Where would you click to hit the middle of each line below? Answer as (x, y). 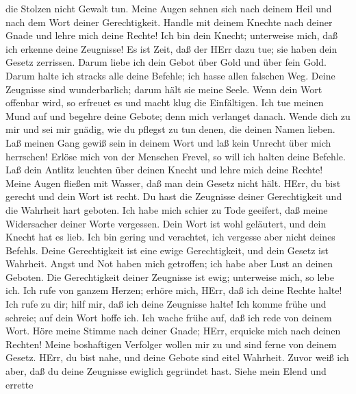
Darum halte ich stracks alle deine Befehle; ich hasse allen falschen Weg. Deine (170, 75)
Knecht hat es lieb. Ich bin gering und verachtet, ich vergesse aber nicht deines (170, 237)
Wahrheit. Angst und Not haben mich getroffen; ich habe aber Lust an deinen (169, 263)
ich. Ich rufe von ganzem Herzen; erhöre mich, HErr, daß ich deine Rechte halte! (174, 290)
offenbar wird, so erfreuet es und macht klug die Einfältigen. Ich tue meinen (165, 102)
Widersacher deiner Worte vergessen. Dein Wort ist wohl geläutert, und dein (166, 223)
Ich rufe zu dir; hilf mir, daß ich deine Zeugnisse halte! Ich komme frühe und (166, 304)
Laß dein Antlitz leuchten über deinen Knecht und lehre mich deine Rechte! (164, 170)
